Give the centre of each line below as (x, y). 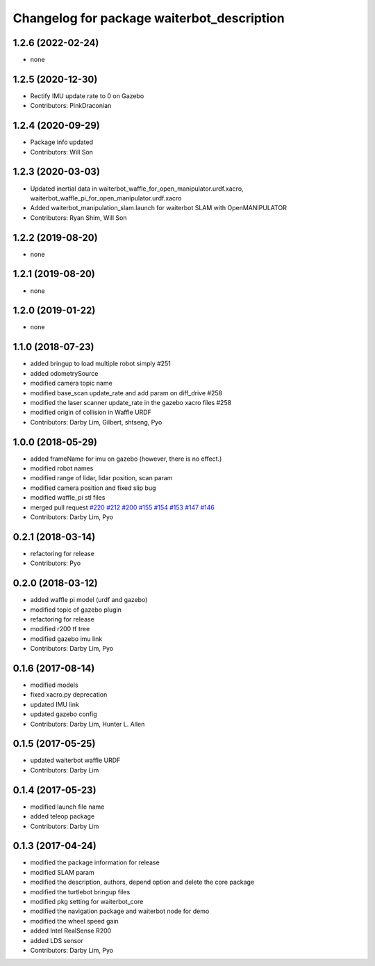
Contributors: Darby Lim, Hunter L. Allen (87, 724)
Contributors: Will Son (62, 152)
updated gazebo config (64, 714)
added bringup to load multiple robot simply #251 (101, 364)
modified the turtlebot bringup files (80, 892)
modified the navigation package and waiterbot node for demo (120, 911)
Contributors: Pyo (56, 563)
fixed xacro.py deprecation (69, 695)
